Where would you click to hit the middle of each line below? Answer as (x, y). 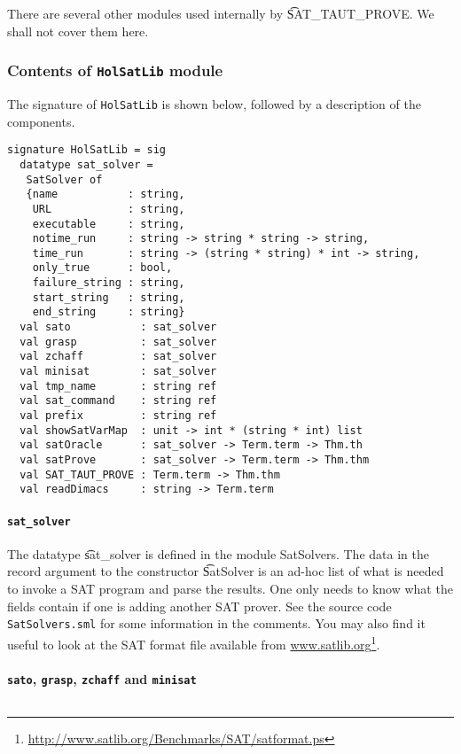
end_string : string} (109, 312)
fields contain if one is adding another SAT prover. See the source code (199, 606)
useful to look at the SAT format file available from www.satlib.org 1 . (194, 642)
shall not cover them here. (78, 31)
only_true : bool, (102, 268)
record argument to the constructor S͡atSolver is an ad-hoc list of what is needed (226, 571)
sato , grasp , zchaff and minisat (102, 678)
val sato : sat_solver (118, 327)
